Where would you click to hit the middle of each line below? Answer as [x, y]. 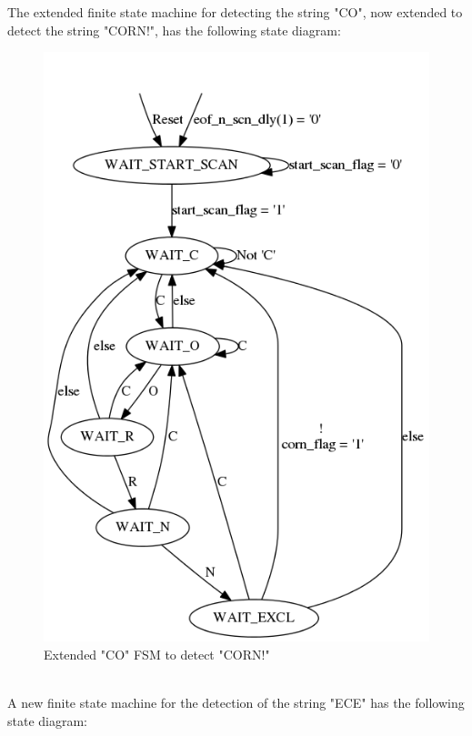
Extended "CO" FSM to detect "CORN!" [157, 654]
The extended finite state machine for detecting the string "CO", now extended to [235, 12]
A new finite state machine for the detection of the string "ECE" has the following [236, 702]
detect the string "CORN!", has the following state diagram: [174, 30]
